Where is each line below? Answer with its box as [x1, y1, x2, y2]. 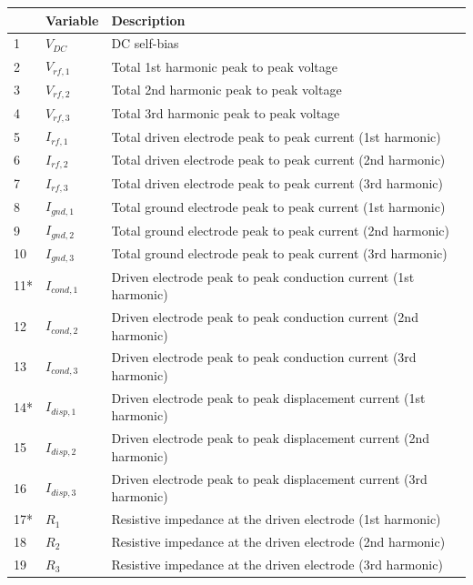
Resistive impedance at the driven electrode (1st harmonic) [111, 509, 441, 529]
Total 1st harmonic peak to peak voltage [111, 56, 337, 76]
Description [111, 10, 186, 29]
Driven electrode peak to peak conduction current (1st [111, 267, 415, 286]
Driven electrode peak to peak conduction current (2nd [111, 307, 418, 326]
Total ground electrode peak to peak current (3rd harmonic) [111, 244, 448, 263]
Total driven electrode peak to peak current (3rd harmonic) [111, 174, 444, 193]
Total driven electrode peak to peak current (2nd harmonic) [111, 150, 446, 169]
